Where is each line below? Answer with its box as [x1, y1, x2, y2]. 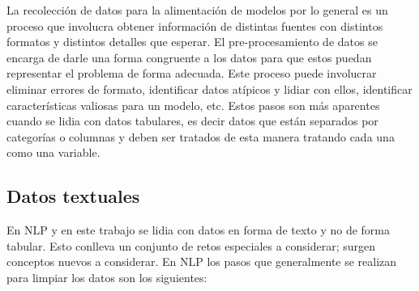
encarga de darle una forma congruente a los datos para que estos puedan [6, 48, 372, 65]
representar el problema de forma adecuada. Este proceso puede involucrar [6, 65, 377, 82]
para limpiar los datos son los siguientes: [6, 268, 207, 285]
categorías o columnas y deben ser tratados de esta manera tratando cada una [6, 128, 395, 145]
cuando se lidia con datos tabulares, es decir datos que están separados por [6, 112, 378, 129]
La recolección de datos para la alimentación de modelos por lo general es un [6, 2, 388, 18]
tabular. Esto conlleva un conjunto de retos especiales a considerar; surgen [6, 237, 376, 254]
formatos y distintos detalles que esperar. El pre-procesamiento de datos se [6, 33, 378, 50]
